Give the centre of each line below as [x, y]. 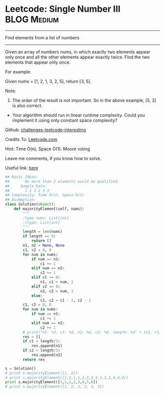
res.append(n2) [47, 355]
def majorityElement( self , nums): [49, 209]
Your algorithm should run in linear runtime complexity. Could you [79, 115]
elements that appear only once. [38, 62]
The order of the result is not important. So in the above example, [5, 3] [84, 100]
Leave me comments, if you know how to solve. [53, 158]
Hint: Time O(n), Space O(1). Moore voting [48, 149]
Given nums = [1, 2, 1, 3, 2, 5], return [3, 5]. [48, 81]
